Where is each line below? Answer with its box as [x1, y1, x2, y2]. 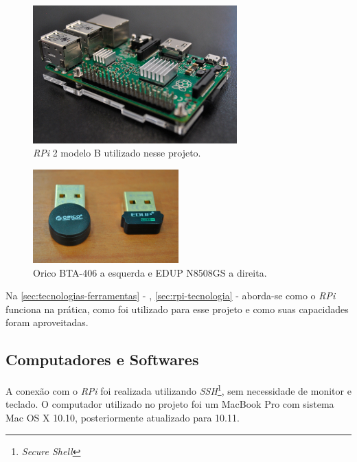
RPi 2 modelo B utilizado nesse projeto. [33, 146, 201, 160]
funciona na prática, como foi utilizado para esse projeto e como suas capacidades [5, 301, 349, 316]
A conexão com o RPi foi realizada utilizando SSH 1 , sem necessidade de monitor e [5, 382, 352, 397]
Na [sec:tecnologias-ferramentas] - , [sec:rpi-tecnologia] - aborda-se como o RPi [5, 288, 336, 303]
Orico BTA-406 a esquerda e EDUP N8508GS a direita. [33, 265, 267, 279]
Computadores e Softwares [5, 349, 199, 370]
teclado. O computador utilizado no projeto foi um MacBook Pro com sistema [5, 397, 334, 411]
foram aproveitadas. [5, 315, 89, 330]
